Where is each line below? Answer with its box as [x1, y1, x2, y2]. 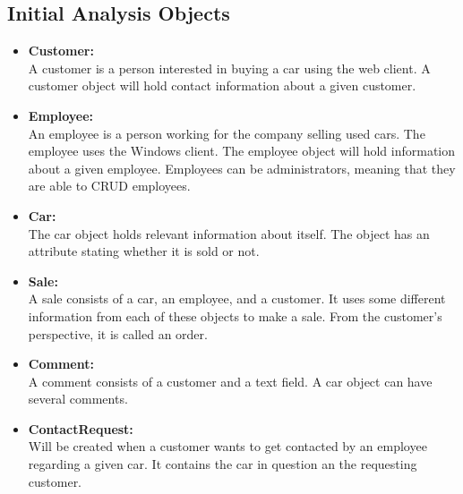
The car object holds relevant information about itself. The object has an [28, 224, 430, 243]
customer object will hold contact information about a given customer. [28, 76, 416, 95]
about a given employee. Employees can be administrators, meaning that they [28, 158, 456, 177]
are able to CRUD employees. [28, 176, 191, 195]
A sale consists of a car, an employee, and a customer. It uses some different [28, 289, 446, 308]
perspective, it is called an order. [28, 324, 208, 343]
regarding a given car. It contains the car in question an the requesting [28, 455, 417, 473]
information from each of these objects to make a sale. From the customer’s [28, 306, 442, 325]
